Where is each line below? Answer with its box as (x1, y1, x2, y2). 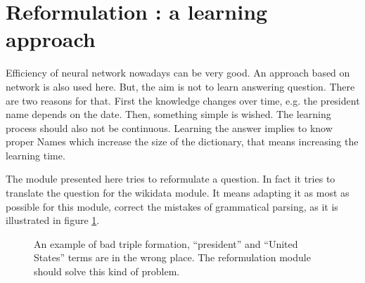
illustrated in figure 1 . (6, 213, 100, 228)
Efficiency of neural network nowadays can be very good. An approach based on (6, 65, 350, 80)
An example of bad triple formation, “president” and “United (34, 236, 298, 251)
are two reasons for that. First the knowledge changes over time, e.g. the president (6, 93, 360, 107)
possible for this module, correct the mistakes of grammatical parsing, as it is (6, 199, 338, 213)
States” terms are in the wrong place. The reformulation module (34, 250, 311, 265)
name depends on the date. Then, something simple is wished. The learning (6, 107, 331, 121)
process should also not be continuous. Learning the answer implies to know (6, 120, 333, 135)
